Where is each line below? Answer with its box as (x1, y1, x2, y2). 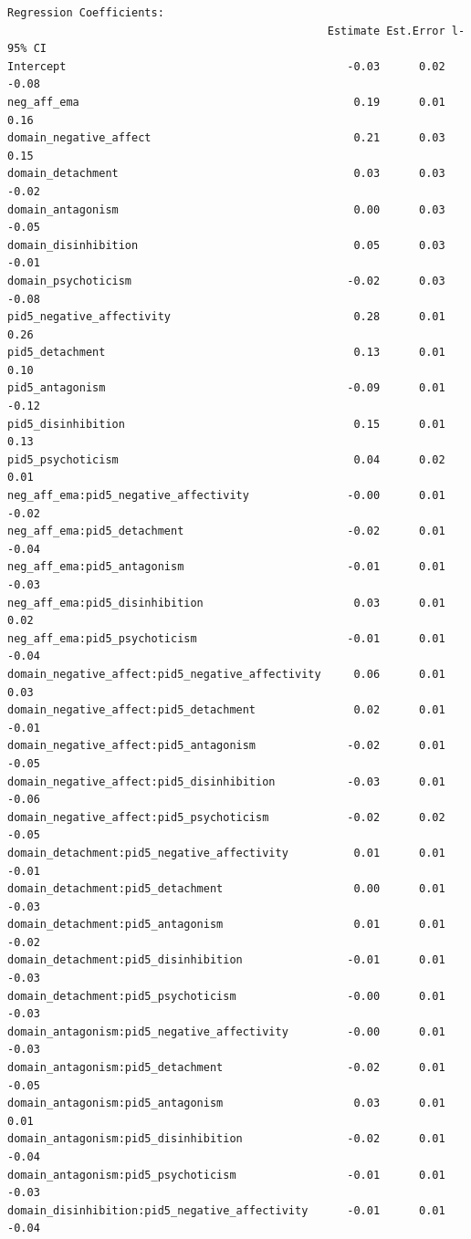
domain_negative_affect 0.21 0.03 (7, 131, 445, 145)
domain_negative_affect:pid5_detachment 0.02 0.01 (7, 703, 445, 717)
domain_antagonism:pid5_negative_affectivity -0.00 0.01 (7, 1025, 445, 1038)
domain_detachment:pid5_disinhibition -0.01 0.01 (7, 953, 445, 967)
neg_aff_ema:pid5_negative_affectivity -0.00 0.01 (7, 489, 445, 503)
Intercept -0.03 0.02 (7, 59, 445, 73)
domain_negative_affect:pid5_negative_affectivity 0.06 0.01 (7, 667, 445, 681)
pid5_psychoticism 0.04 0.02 (7, 453, 445, 466)
